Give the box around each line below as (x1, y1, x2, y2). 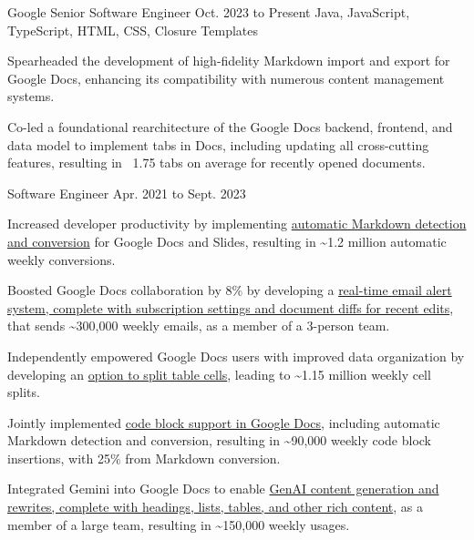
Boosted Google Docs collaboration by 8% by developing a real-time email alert (7, 280, 452, 300)
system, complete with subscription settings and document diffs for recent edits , (7, 298, 454, 317)
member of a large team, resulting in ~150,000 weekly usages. (7, 515, 350, 534)
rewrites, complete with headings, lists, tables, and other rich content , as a (7, 497, 423, 516)
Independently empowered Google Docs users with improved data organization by (7, 346, 465, 365)
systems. (7, 87, 55, 106)
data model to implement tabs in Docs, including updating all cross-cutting (7, 135, 429, 154)
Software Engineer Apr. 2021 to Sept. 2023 (7, 183, 246, 202)
